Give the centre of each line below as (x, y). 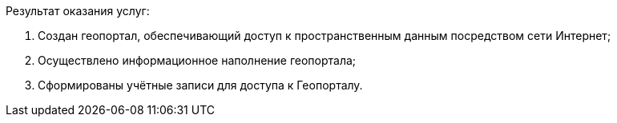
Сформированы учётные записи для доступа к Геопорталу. (200, 85)
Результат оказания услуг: (78, 11)
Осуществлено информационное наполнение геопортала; (197, 60)
